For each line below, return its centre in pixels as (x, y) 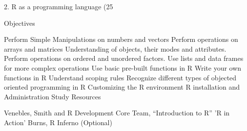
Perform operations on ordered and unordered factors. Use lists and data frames (124, 58)
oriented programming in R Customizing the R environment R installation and (122, 87)
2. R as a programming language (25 (59, 6)
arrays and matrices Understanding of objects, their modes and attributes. (115, 48)
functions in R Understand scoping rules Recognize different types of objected (120, 77)
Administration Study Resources (52, 96)
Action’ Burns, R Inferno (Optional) (58, 122)
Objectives (20, 23)
